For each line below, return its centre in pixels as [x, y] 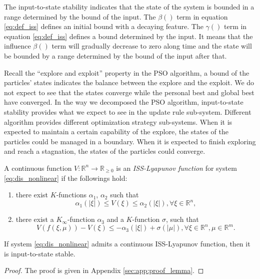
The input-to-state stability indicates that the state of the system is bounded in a [129, 7]
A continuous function [38, 168]
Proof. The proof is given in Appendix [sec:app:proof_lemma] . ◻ [104, 270]
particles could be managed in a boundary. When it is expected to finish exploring [130, 141]
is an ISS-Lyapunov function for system [176, 168]
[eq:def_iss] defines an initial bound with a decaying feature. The [104, 26]
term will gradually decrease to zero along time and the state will [152, 46]
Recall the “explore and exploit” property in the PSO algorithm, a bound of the [127, 72]
